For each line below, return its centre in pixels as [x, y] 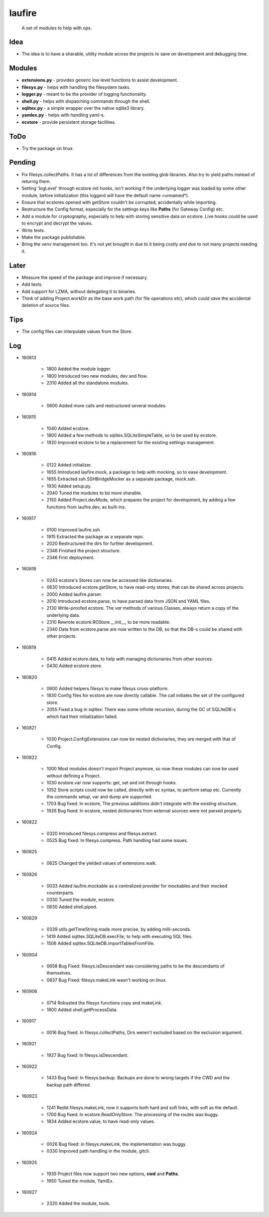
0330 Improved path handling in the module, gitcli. [98, 1151]
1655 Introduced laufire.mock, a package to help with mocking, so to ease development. [137, 472]
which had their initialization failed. [82, 717]
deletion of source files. [46, 305]
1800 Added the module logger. [79, 369]
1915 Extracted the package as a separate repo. [95, 536]
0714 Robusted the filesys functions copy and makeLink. [105, 1002]
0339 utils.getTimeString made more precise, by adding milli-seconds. [119, 929]
